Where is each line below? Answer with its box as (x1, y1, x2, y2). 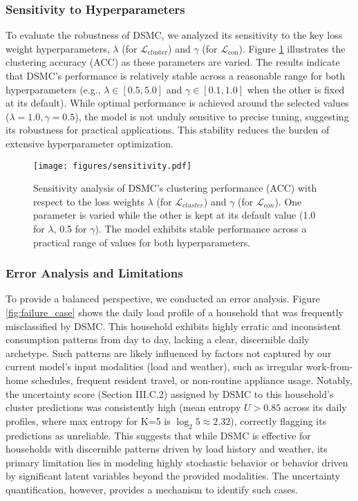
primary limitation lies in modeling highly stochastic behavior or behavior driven (6, 455, 348, 469)
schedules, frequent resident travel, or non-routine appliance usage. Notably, (31, 372, 352, 387)
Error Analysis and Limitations (6, 264, 183, 282)
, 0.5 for (53, 221, 87, 235)
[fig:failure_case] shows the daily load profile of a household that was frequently (6, 305, 343, 319)
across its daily (283, 400, 347, 415)
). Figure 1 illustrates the (238, 41, 346, 55)
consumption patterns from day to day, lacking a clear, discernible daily (6, 332, 310, 347)
